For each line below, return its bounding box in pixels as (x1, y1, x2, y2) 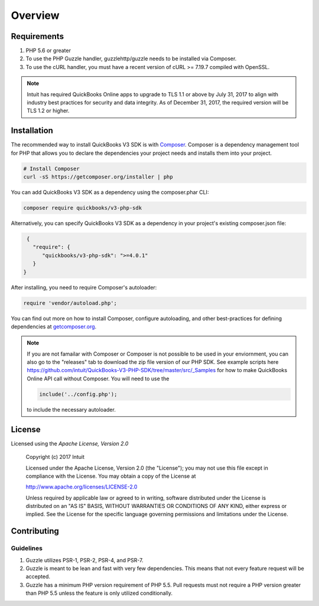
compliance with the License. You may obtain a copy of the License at (25, 473, 196, 480)
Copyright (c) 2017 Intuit (25, 454, 85, 461)
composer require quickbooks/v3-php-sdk (23, 204, 142, 211)
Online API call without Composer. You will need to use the (27, 375, 170, 382)
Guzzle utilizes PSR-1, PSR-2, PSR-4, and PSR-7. (25, 556, 144, 563)
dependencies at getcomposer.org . (11, 322, 97, 330)
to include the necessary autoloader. (27, 406, 116, 413)
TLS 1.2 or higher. (27, 107, 70, 115)
